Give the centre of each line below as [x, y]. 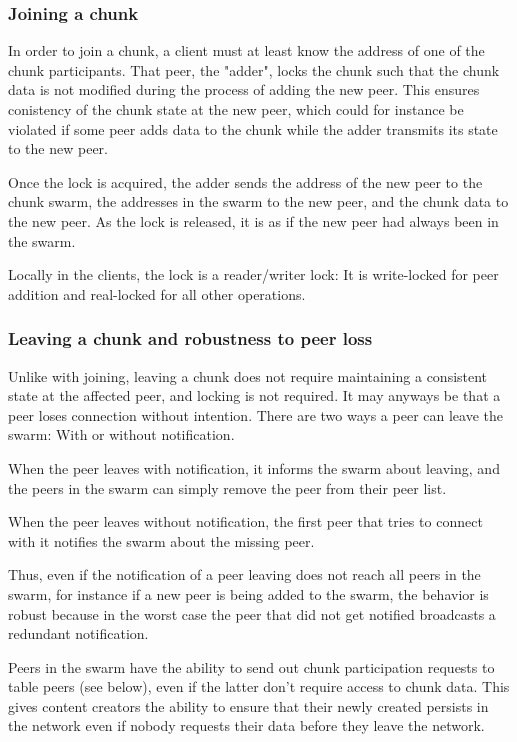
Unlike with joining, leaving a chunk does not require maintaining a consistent [248, 375]
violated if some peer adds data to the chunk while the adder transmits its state [253, 128]
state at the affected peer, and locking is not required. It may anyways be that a [254, 395]
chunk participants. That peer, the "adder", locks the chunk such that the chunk [254, 69]
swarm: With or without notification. [121, 434]
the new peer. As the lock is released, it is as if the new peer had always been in [253, 220]
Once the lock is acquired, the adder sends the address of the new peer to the [245, 181]
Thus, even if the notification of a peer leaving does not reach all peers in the [244, 574]
